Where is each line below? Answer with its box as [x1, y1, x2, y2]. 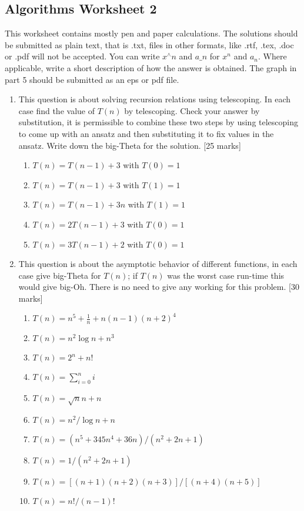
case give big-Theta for [18, 269, 101, 281]
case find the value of [18, 104, 95, 116]
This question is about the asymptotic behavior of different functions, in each [18, 258, 298, 270]
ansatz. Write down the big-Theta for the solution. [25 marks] [18, 139, 241, 151]
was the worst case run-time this [167, 269, 285, 281]
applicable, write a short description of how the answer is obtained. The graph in [5, 61, 297, 74]
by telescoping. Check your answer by [124, 104, 260, 116]
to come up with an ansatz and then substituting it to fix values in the [18, 127, 274, 139]
